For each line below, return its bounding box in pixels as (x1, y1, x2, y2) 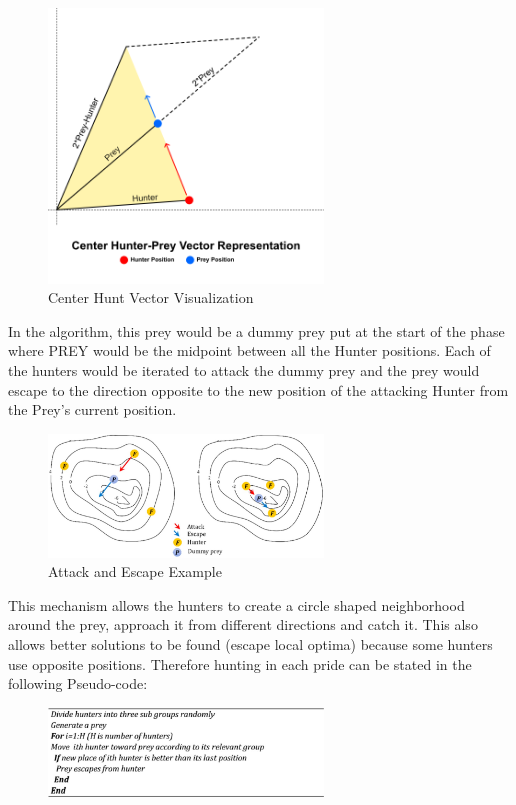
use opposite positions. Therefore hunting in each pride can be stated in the (8, 653, 472, 674)
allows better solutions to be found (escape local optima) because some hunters (8, 633, 493, 654)
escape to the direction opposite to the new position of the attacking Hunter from (8, 379, 509, 400)
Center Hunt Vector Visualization (48, 287, 254, 308)
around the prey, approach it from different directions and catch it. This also (8, 614, 478, 635)
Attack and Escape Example (48, 561, 222, 582)
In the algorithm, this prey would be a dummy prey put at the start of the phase (8, 320, 505, 341)
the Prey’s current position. (8, 399, 177, 420)
